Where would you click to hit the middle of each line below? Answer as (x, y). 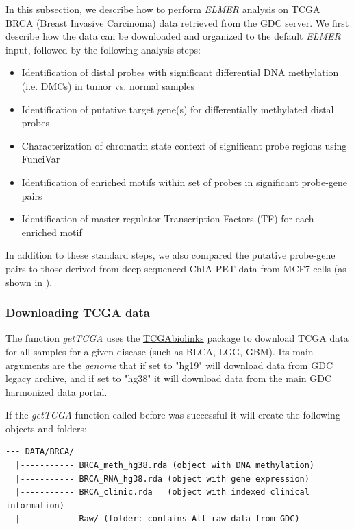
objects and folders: (46, 428)
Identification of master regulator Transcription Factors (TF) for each (168, 219)
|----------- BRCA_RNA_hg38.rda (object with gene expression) (162, 479)
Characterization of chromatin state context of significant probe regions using (184, 145)
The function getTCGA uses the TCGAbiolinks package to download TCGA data (177, 338)
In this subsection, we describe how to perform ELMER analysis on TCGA (163, 9)
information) (35, 505)
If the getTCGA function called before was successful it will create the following (173, 415)
